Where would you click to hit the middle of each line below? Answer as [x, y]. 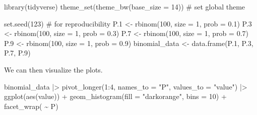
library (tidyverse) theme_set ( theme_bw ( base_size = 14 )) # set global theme [125, 6]
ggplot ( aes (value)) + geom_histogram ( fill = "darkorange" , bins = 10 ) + [115, 96]
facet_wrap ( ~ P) [31, 106]
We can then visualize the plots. [53, 69]
